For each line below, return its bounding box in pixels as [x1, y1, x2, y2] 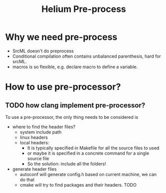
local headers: [19, 139, 49, 145]
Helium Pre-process [41, 3, 126, 15]
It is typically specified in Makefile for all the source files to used [27, 145, 160, 151]
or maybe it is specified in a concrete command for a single [27, 150, 150, 156]
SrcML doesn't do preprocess [12, 48, 74, 54]
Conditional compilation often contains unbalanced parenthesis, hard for [12, 53, 161, 59]
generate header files [12, 166, 57, 172]
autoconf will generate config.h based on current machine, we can [19, 171, 157, 177]
